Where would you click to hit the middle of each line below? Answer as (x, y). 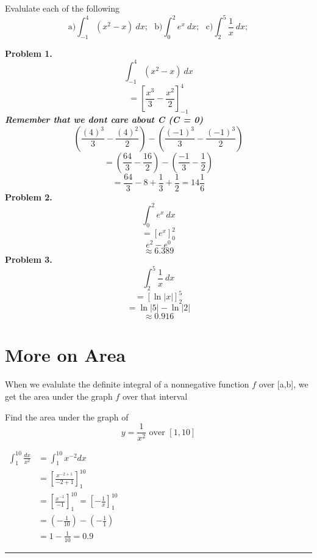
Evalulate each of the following (62, 8)
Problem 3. (29, 259)
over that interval (155, 396)
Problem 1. (29, 53)
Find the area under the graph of (67, 417)
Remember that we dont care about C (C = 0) (104, 119)
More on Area (66, 355)
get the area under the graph (59, 396)
